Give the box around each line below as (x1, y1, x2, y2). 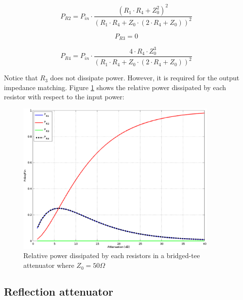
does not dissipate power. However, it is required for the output (50, 73, 240, 83)
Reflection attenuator (4, 284, 113, 299)
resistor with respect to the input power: (4, 92, 124, 102)
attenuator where (23, 260, 74, 270)
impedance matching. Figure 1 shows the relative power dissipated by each (4, 82, 226, 92)
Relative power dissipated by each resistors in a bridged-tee (23, 250, 200, 261)
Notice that (4, 73, 38, 83)
